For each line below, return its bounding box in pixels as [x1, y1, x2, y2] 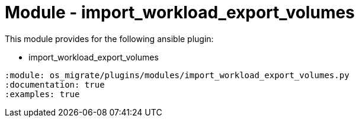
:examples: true [5, 89, 80, 99]
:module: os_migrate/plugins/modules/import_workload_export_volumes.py [5, 70, 350, 80]
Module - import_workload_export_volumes [5, 2, 355, 23]
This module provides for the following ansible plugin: [5, 33, 214, 44]
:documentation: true [5, 79, 105, 89]
